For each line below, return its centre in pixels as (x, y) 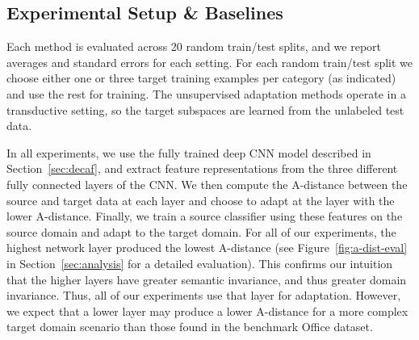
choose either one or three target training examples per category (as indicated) (201, 78)
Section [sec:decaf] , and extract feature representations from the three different (202, 168)
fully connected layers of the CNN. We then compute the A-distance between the (207, 184)
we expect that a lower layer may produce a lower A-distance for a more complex (207, 311)
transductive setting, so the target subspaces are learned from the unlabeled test (205, 109)
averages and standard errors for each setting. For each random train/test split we (210, 62)
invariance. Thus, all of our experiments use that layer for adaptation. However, (204, 295)
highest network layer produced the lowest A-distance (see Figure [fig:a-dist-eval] (207, 248)
